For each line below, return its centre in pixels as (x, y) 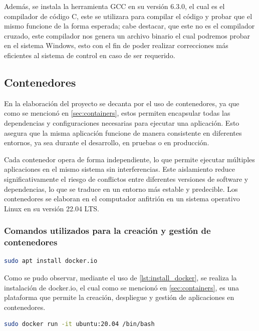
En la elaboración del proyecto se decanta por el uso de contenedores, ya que (122, 103)
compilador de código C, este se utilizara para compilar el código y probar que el (128, 16)
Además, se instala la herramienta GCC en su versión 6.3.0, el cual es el (114, 6)
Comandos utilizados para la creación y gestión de (107, 231)
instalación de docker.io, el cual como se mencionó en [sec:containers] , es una (122, 287)
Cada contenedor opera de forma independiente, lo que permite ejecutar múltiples (129, 159)
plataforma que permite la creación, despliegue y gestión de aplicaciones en (119, 297)
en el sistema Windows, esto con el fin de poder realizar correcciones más (116, 45)
